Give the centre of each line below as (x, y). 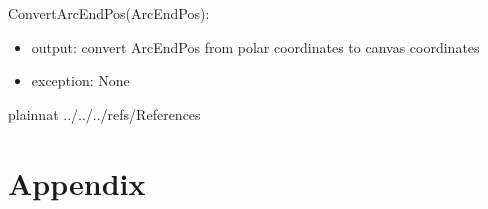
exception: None (80, 80)
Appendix (77, 182)
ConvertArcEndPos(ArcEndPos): (109, 13)
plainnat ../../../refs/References (104, 113)
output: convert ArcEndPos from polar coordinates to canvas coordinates (255, 46)
